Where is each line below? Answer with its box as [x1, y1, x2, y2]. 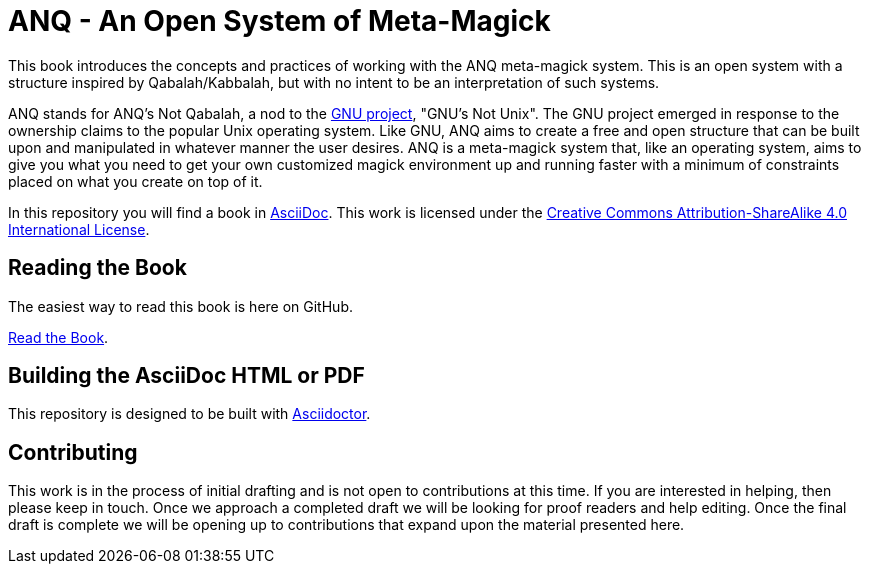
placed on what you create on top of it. [8, 172, 263, 190]
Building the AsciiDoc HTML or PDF [8, 363, 365, 389]
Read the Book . [8, 328, 109, 346]
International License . [8, 220, 150, 238]
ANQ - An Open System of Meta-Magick [8, 4, 551, 38]
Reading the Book [8, 255, 187, 281]
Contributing [8, 439, 138, 465]
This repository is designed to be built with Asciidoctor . [8, 405, 371, 423]
